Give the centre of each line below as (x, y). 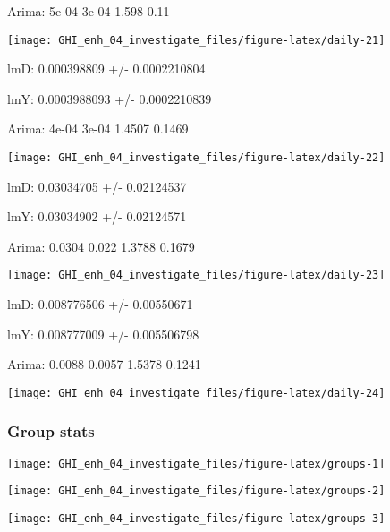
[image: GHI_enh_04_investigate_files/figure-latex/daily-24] (196, 393)
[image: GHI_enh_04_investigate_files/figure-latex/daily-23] (196, 275)
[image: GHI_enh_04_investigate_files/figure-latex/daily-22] (196, 158)
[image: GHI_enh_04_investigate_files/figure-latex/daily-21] (196, 40)
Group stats (51, 431)
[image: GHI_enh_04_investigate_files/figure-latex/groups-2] (196, 491)
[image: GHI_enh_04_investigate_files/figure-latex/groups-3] (196, 519)
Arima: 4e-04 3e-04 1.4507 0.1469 (98, 129)
